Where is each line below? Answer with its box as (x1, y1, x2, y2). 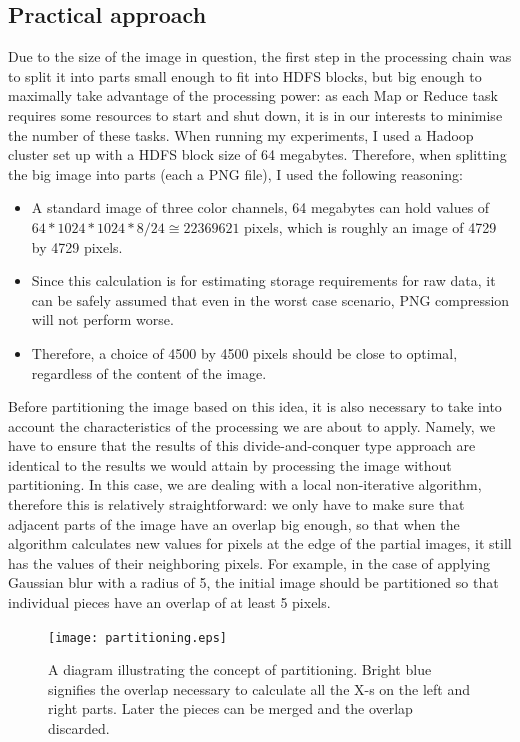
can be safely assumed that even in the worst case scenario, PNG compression (31, 289, 510, 310)
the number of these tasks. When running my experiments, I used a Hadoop (8, 124, 474, 145)
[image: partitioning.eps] (48, 630, 227, 645)
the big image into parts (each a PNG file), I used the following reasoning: (8, 163, 463, 184)
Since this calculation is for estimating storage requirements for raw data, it (31, 270, 496, 291)
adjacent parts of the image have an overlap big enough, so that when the (8, 513, 460, 534)
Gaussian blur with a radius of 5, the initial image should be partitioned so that (8, 572, 499, 593)
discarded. (48, 718, 110, 739)
